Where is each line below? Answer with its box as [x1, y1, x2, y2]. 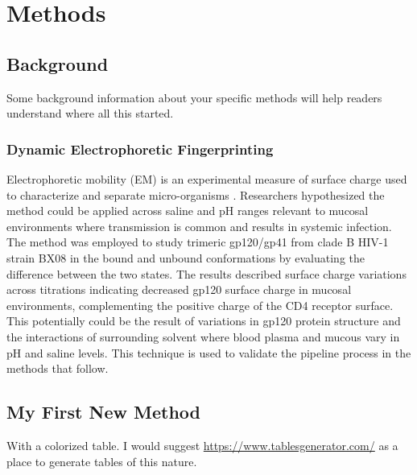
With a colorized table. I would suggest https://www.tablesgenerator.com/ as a [6, 436, 398, 453]
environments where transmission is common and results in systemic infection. [6, 217, 392, 234]
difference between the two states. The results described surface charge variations [6, 265, 407, 282]
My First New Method [6, 399, 200, 424]
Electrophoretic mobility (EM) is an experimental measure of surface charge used [6, 170, 407, 187]
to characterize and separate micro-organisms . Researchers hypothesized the [6, 186, 385, 203]
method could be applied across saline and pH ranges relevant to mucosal [6, 202, 369, 219]
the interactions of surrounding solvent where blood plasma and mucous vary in [6, 328, 400, 345]
